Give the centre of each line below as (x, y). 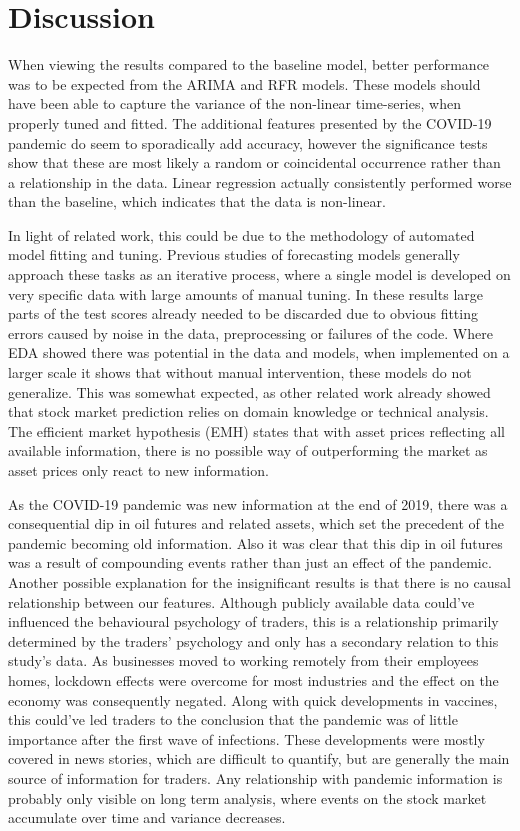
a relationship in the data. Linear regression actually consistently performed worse (260, 181)
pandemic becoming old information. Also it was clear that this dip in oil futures (255, 542)
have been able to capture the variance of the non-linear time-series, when (234, 103)
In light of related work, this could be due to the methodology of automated (241, 234)
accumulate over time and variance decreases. (147, 817)
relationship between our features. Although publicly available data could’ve (241, 601)
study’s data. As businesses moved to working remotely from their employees (243, 660)
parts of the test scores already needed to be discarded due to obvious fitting (243, 313)
